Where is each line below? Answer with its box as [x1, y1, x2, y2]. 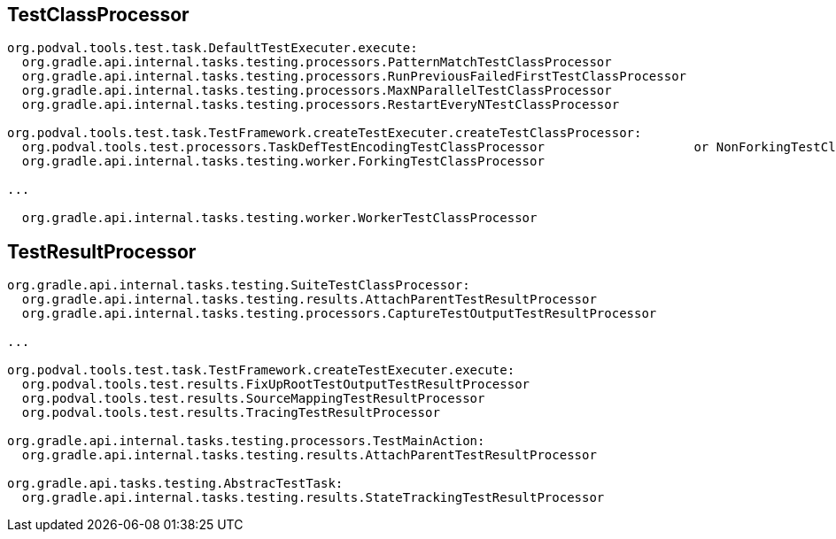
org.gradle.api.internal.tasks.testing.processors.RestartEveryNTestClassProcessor [21, 97, 620, 112]
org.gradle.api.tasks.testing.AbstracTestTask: [7, 476, 344, 491]
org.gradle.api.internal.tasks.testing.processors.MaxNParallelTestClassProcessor [21, 83, 612, 98]
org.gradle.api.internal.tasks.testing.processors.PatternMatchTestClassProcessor [21, 55, 612, 70]
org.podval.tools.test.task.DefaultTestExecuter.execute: [7, 41, 418, 56]
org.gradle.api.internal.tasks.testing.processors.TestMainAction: [7, 434, 485, 449]
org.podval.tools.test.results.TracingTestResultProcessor [21, 405, 440, 420]
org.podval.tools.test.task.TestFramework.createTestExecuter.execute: [7, 363, 515, 378]
